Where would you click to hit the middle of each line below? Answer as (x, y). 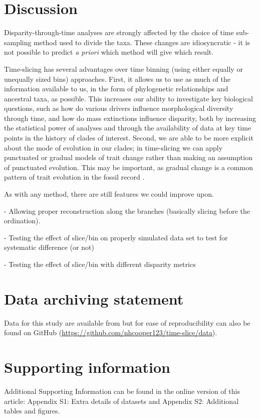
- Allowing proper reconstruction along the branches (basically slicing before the (127, 211)
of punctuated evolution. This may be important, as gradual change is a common (128, 167)
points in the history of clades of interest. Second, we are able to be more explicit (129, 138)
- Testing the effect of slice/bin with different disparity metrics (100, 264)
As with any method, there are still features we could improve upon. (109, 194)
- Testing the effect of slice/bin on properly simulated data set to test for (116, 237)
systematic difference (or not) (49, 247)
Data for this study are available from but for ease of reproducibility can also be (127, 322)
